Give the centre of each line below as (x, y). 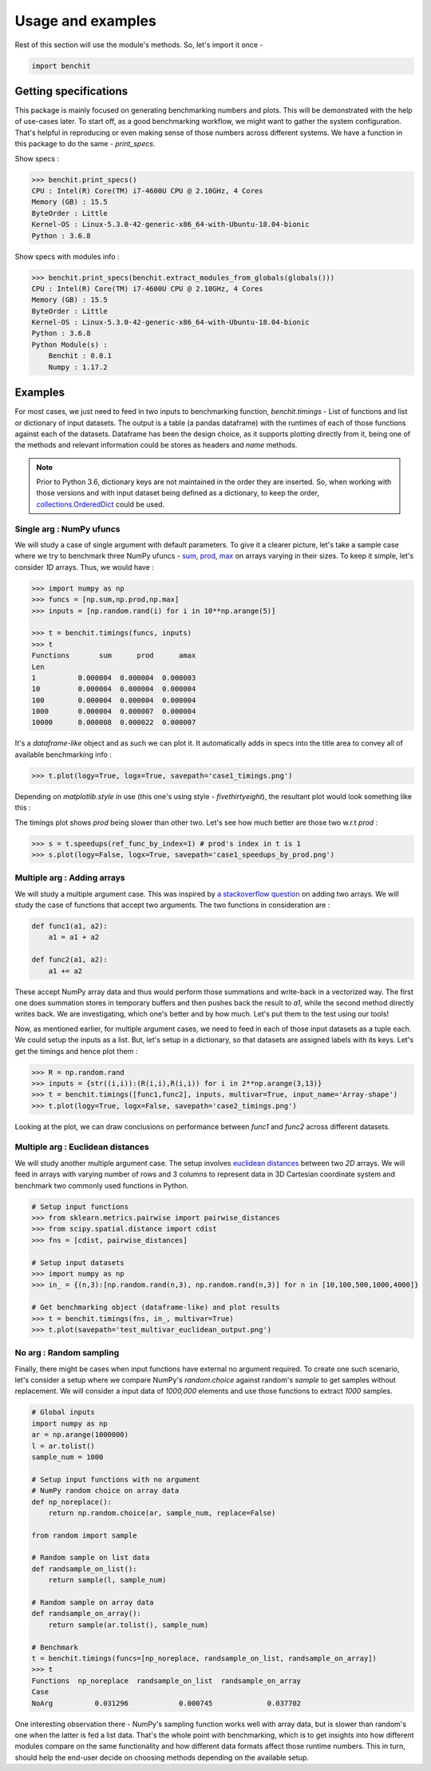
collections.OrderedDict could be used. (101, 504)
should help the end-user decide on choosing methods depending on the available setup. (162, 1757)
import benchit (61, 66)
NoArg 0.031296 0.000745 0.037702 (166, 1703)
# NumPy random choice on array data (105, 1491)
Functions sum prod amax (114, 656)
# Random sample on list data (91, 1558)
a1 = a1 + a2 (74, 937)
